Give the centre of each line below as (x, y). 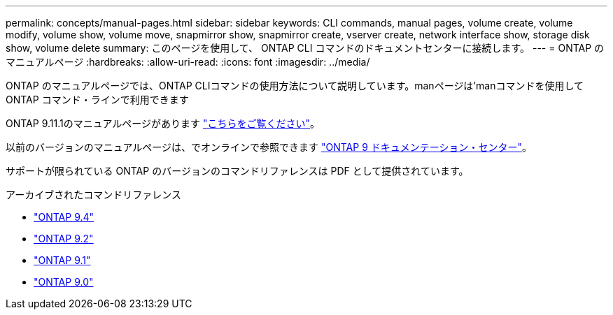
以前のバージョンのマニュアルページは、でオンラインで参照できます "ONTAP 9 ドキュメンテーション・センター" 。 (269, 147)
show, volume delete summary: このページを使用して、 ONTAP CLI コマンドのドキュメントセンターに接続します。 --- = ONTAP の (305, 48)
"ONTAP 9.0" (64, 282)
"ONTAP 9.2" (64, 239)
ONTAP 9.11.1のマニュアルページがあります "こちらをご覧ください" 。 (163, 123)
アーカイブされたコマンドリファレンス (93, 195)
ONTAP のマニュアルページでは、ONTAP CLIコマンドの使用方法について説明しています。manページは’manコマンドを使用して (295, 86)
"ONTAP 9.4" (64, 217)
